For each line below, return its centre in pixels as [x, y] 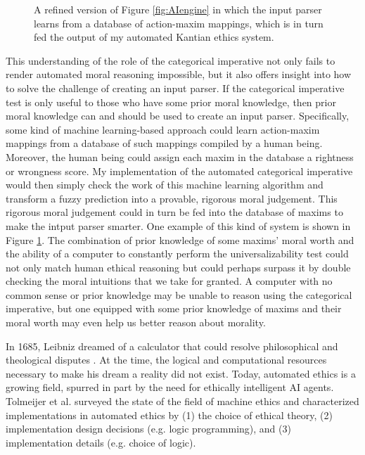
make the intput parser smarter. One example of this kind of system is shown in [178, 225]
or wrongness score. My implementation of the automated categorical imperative [179, 171]
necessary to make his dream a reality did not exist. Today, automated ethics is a [181, 373]
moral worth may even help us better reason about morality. [136, 322]
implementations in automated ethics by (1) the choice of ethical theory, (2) [169, 415]
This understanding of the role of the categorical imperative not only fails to [171, 60]
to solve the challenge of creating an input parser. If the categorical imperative [175, 88]
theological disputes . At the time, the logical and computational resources [166, 360]
